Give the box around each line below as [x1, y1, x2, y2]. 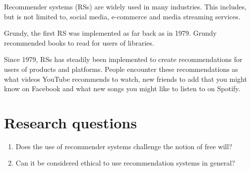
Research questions [4, 112, 137, 132]
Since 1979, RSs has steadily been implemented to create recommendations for [4, 54, 243, 64]
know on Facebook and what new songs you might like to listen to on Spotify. [4, 83, 241, 94]
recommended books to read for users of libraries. [4, 37, 154, 48]
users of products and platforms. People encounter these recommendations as [4, 63, 238, 74]
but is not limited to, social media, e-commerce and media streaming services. [4, 11, 241, 21]
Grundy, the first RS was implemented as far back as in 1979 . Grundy [4, 28, 217, 38]
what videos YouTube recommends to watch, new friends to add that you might [4, 73, 247, 84]
